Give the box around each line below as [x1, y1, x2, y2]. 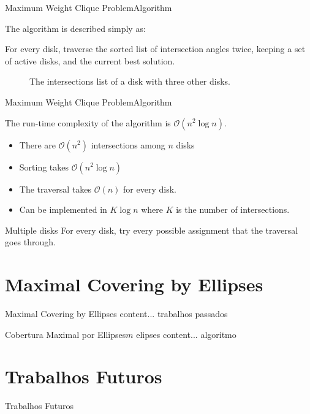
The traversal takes [19, 182, 92, 195]
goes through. [5, 236, 56, 248]
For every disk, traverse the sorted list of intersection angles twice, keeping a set [5, 42, 306, 55]
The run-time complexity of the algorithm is [5, 116, 171, 129]
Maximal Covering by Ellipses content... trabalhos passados [5, 307, 228, 320]
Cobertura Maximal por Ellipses [5, 328, 126, 340]
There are [19, 138, 56, 151]
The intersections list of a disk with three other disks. [29, 75, 231, 88]
